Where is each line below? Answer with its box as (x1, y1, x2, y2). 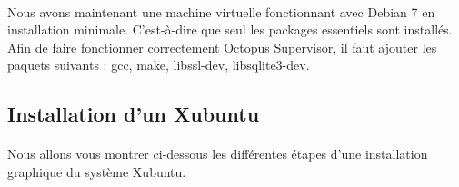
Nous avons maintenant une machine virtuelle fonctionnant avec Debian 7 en (7, 2, 435, 21)
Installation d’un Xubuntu (7, 100, 260, 128)
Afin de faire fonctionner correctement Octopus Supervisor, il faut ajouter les (7, 37, 437, 56)
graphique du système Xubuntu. (7, 162, 186, 181)
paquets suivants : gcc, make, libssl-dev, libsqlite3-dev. (7, 55, 310, 74)
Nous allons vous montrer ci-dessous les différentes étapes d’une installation (7, 144, 428, 163)
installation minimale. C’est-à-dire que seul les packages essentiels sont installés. (7, 20, 453, 39)
